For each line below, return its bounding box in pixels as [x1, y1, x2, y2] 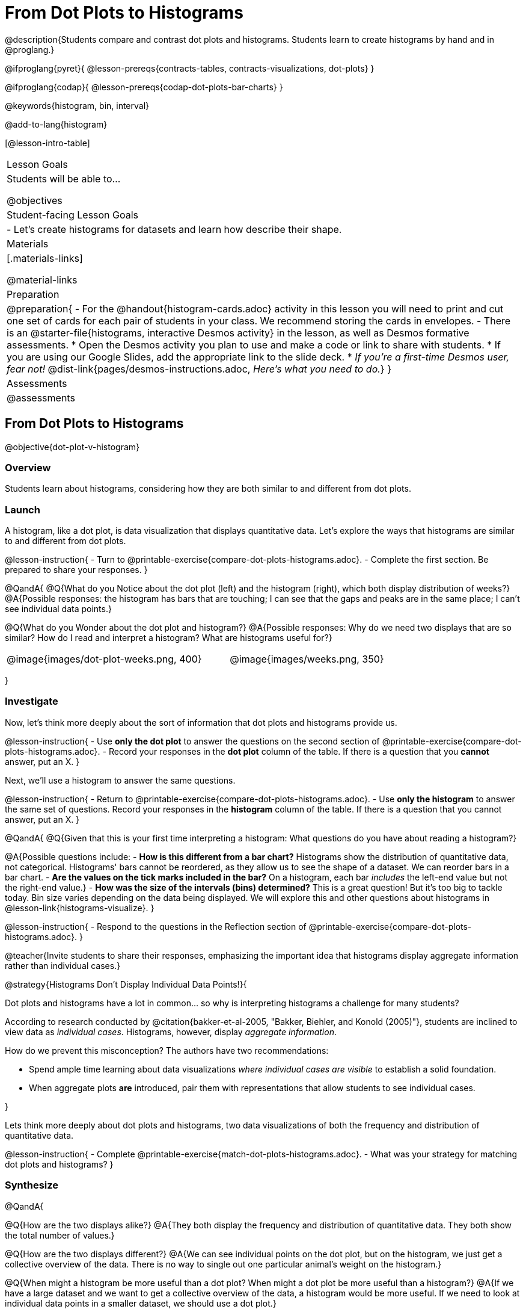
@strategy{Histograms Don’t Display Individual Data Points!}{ [5, 979, 247, 989]
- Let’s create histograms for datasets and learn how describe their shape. [7, 223, 342, 235]
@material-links [7, 273, 78, 286]
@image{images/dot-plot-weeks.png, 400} [7, 653, 202, 666]
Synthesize [5, 1179, 59, 1192]
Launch [5, 503, 40, 516]
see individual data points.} [5, 604, 112, 614]
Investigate [5, 695, 58, 708]
